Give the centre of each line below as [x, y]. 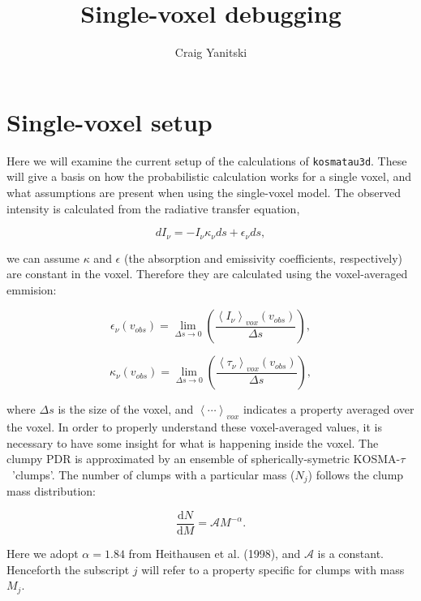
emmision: [32, 289]
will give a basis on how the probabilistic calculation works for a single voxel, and [209, 176]
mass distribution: [51, 491]
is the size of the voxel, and [126, 409]
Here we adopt [43, 554]
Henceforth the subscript [68, 569]
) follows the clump [356, 474]
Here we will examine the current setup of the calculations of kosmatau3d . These [207, 160]
